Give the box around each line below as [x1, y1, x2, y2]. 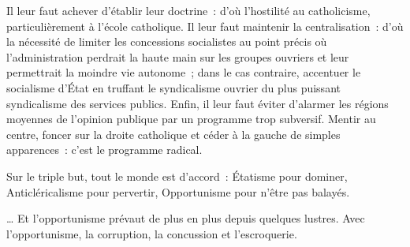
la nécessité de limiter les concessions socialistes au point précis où [6, 33, 327, 50]
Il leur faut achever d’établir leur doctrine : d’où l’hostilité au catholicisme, [6, 2, 371, 18]
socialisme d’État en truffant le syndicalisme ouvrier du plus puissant [6, 79, 341, 95]
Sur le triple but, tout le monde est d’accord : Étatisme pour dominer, [6, 167, 348, 184]
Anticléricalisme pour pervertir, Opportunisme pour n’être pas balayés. [6, 183, 350, 200]
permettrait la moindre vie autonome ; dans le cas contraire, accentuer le [6, 64, 361, 80]
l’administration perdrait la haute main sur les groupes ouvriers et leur [6, 48, 349, 65]
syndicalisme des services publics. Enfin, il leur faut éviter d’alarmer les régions [6, 95, 389, 111]
